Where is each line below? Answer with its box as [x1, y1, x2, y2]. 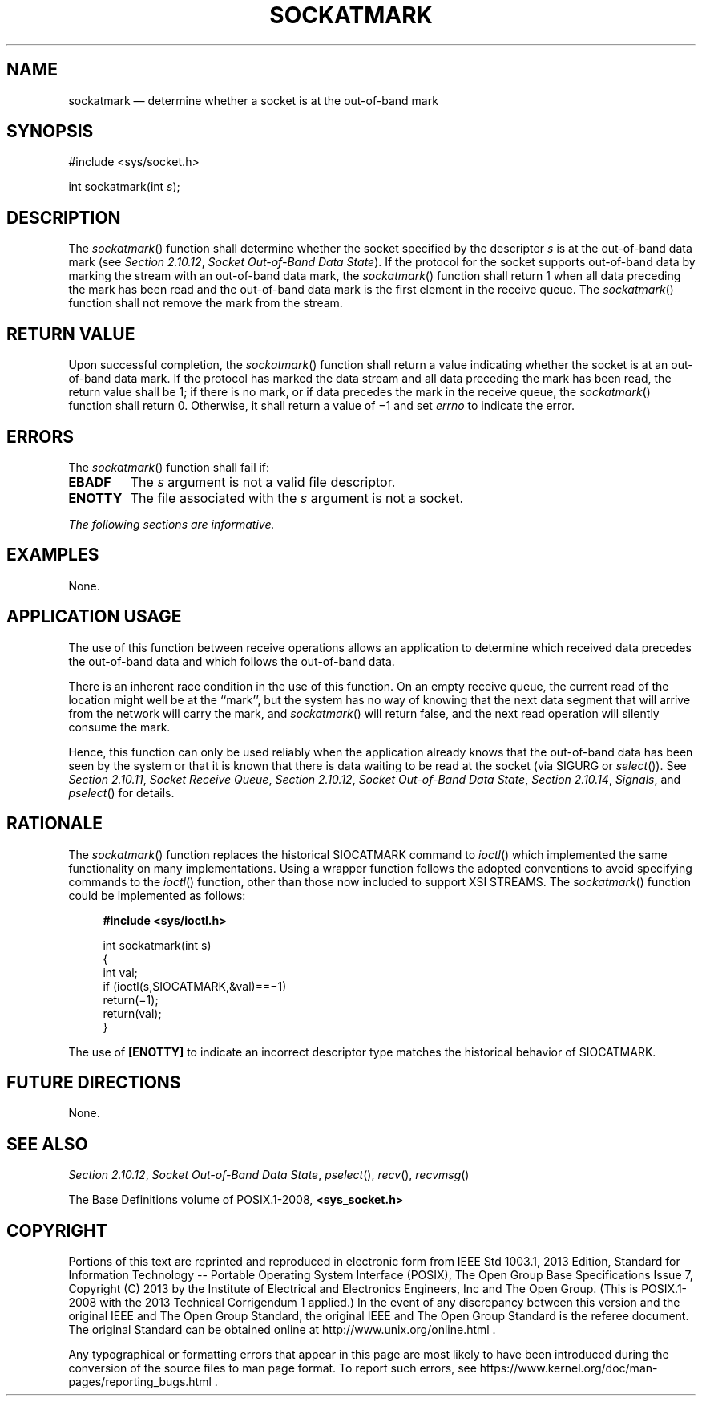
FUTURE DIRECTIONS [6, 1072, 181, 1092]
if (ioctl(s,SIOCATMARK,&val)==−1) [103, 979, 287, 993]
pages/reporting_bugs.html [68, 1375, 212, 1389]
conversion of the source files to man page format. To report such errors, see [68, 1361, 477, 1376]
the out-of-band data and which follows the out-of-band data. [68, 654, 395, 668]
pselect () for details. [68, 785, 175, 800]
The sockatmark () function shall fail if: [68, 460, 270, 474]
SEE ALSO [6, 1133, 88, 1154]
